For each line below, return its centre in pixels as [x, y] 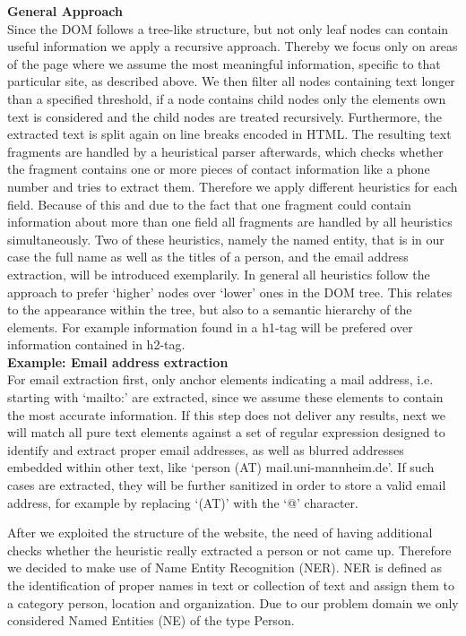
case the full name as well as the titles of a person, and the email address [208, 257]
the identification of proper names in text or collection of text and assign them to [231, 585]
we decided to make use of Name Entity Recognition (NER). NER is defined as [225, 567]
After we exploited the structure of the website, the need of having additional [220, 533]
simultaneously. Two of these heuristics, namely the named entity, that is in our [226, 239]
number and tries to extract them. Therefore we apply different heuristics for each [233, 186]
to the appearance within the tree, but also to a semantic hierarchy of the [210, 309]
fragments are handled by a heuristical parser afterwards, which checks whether [225, 151]
